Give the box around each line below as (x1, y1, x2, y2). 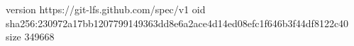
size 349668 (6, 29, 55, 44)
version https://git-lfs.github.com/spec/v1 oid (6, 2, 206, 16)
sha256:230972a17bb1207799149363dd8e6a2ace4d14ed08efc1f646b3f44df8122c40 (6, 15, 349, 30)
